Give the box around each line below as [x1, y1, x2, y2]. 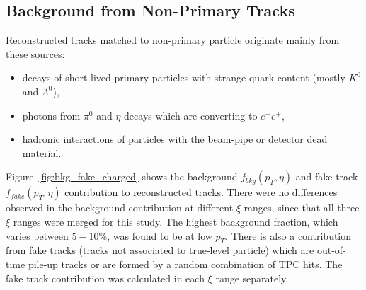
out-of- [316, 243, 346, 257]
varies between [6, 228, 69, 243]
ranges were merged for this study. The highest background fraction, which [13, 214, 338, 228]
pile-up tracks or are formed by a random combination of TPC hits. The [28, 256, 343, 271]
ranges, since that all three [244, 200, 360, 215]
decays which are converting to [124, 108, 258, 122]
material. [22, 145, 62, 160]
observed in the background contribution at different [6, 200, 234, 215]
